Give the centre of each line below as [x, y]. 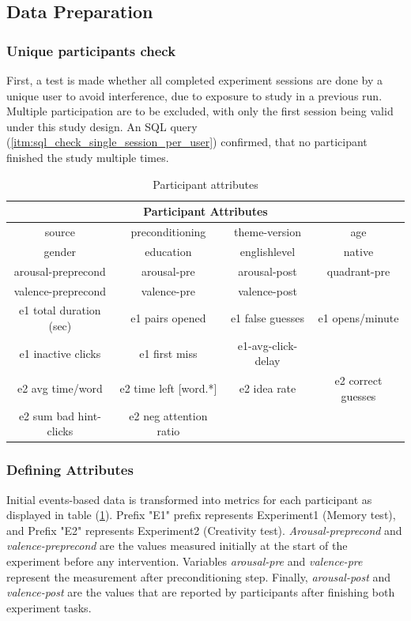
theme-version [268, 231]
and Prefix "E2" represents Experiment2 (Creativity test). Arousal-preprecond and [204, 530]
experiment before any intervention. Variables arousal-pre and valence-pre [185, 561]
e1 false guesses [268, 318]
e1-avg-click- [268, 345]
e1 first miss [168, 353]
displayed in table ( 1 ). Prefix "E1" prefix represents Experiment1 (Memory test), [201, 515]
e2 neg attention [168, 415]
